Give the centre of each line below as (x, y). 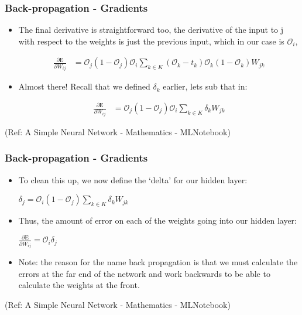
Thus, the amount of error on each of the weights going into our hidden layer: (157, 220)
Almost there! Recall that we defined (84, 86)
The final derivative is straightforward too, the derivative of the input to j (151, 30)
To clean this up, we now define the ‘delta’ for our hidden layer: (133, 179)
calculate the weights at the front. (79, 285)
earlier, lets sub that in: (205, 86)
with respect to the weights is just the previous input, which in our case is (151, 41)
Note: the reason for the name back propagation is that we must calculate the (158, 262)
